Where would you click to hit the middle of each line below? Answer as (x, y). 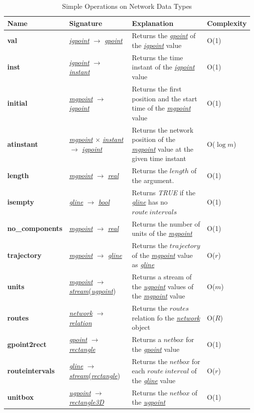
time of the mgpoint (161, 108)
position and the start (165, 98)
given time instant (159, 158)
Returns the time (158, 57)
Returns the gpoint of (164, 35)
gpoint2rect (27, 344)
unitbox (21, 397)
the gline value (154, 380)
